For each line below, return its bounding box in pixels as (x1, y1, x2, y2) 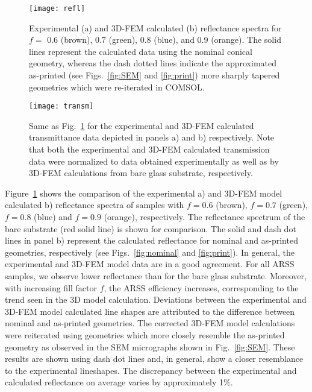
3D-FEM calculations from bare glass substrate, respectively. (29, 166, 253, 179)
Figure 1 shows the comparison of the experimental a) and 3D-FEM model (5, 186, 282, 199)
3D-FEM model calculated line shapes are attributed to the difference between (5, 305, 295, 317)
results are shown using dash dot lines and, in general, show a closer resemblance (5, 352, 304, 365)
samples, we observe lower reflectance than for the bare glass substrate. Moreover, (5, 270, 307, 282)
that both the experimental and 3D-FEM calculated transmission (29, 143, 270, 156)
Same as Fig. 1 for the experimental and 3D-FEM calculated (29, 119, 254, 131)
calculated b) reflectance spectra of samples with (5, 198, 184, 211)
